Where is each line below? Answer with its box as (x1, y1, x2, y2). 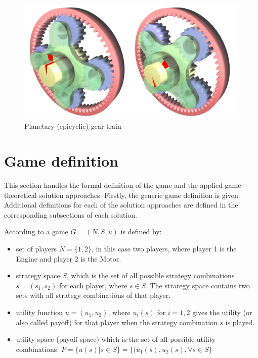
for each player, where (59, 280, 127, 290)
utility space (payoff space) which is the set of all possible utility (16, 334, 216, 344)
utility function (16, 306, 63, 317)
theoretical (4, 189, 37, 200)
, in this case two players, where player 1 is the (91, 243, 237, 254)
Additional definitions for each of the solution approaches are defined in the (4, 199, 238, 210)
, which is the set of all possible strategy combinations (66, 270, 235, 281)
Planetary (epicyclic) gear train (24, 121, 121, 131)
